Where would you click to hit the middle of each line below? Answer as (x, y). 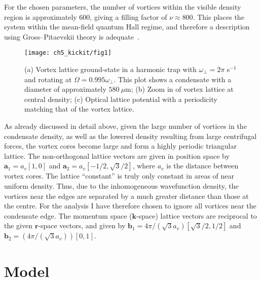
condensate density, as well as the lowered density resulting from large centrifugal (130, 136)
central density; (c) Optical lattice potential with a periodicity (121, 99)
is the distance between (202, 166)
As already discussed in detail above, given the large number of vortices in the (125, 126)
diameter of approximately (65, 89)
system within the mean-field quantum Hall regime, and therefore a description (127, 27)
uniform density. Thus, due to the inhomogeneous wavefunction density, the (121, 185)
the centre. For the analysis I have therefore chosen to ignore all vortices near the (130, 206)
